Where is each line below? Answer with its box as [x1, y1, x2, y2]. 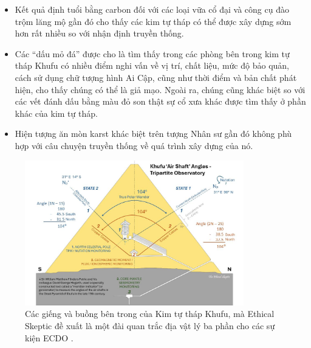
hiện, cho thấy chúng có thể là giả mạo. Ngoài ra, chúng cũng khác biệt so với [15, 83, 306, 96]
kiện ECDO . [25, 331, 73, 344]
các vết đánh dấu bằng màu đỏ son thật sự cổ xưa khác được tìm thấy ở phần [15, 95, 306, 108]
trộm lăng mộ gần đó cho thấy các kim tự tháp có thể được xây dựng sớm [15, 15, 292, 27]
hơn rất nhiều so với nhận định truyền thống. [15, 27, 184, 40]
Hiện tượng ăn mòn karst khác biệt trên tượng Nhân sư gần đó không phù [15, 127, 292, 140]
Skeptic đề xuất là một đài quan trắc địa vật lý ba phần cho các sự [25, 319, 275, 332]
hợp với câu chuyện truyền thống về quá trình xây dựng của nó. [15, 139, 253, 151]
